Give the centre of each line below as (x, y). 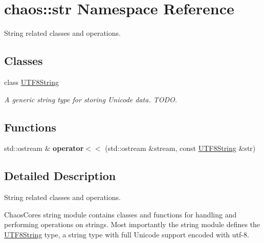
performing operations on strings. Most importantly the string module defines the (132, 224)
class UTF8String (31, 82)
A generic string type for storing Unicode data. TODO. (91, 99)
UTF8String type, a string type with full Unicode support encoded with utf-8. (127, 234)
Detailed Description (60, 176)
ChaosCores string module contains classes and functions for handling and (120, 214)
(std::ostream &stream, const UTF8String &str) (180, 148)
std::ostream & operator (44, 148)
